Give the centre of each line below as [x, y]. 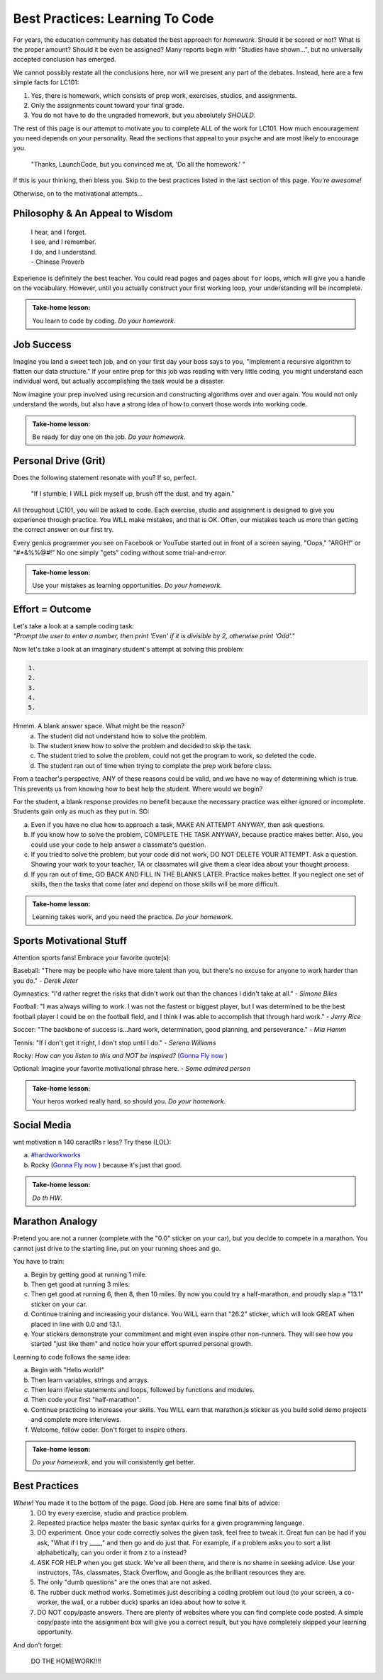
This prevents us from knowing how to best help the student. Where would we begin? [138, 789]
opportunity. [55, 1632]
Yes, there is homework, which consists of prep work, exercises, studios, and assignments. [164, 95]
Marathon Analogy [55, 1222]
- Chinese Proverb [58, 262]
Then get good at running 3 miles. [81, 1284]
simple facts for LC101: [46, 82]
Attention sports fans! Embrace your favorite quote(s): [92, 957]
